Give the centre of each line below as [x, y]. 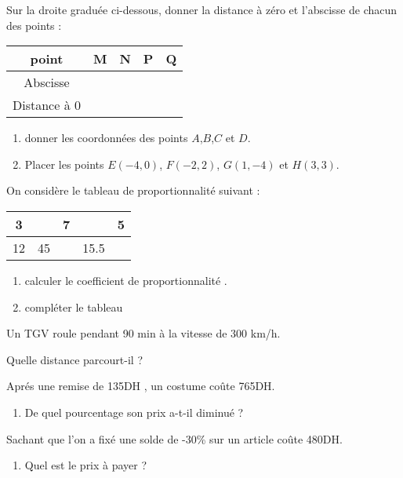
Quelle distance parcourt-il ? [74, 359]
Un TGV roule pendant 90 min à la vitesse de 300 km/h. [143, 333]
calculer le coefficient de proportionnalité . [126, 280]
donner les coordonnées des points [106, 138]
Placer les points [64, 164]
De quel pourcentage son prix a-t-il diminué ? [134, 412]
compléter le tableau [74, 307]
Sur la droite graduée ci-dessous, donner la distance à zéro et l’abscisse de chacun [202, 9]
